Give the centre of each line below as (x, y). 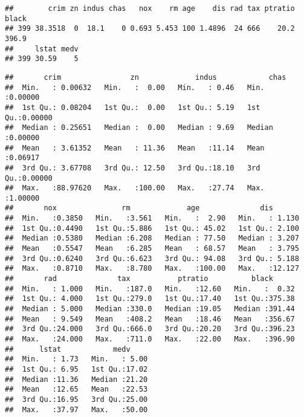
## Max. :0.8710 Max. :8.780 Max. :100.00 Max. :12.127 (152, 269)
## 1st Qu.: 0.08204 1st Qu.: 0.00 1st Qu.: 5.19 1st (133, 107)
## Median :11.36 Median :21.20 (76, 379)
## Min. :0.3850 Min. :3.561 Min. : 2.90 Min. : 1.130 (152, 218)
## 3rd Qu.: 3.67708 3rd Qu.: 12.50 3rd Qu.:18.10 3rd (133, 168)
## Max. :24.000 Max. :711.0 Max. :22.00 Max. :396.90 (150, 339)
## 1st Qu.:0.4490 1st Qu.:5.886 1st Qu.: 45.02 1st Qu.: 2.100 (152, 228)
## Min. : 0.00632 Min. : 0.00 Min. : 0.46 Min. (135, 87)
